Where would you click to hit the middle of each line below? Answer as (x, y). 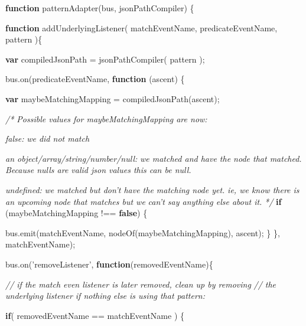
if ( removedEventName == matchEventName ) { (95, 315)
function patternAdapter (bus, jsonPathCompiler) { (100, 8)
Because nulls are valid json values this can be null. (98, 170)
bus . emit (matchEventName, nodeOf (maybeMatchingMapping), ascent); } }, (143, 232)
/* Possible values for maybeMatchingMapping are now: (106, 118)
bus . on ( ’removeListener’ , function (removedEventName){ (109, 264)
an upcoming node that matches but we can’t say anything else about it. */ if (144, 201)
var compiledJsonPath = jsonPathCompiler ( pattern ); (105, 59)
